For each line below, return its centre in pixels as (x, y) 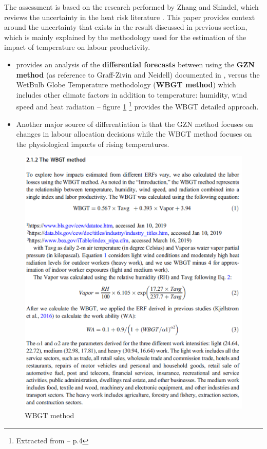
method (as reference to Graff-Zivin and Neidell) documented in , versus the (138, 74)
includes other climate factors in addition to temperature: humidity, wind (131, 94)
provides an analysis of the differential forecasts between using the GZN (135, 64)
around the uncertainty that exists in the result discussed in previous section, (126, 27)
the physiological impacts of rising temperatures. (93, 144)
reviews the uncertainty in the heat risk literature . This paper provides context (130, 17)
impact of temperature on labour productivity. (77, 47)
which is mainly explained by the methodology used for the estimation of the (125, 37)
